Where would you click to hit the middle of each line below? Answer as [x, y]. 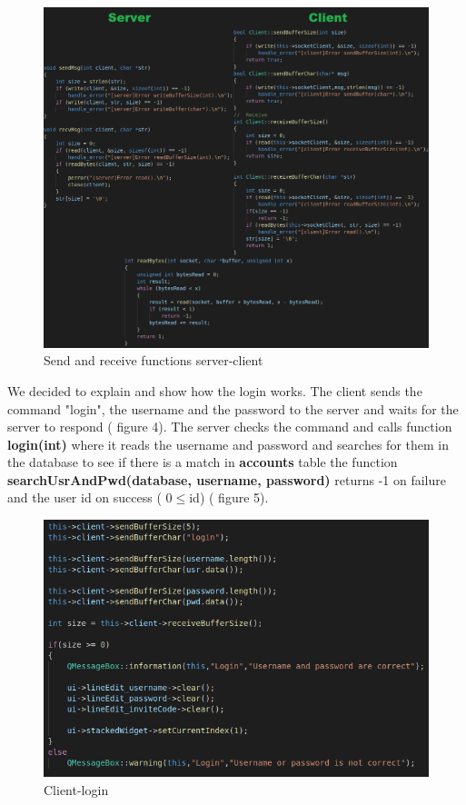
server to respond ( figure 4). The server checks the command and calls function [230, 427]
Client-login [76, 789]
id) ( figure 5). [229, 497]
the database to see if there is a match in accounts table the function [203, 462]
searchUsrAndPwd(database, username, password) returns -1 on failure [227, 479]
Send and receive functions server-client [154, 360]
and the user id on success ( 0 [90, 497]
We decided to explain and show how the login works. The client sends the [215, 390]
